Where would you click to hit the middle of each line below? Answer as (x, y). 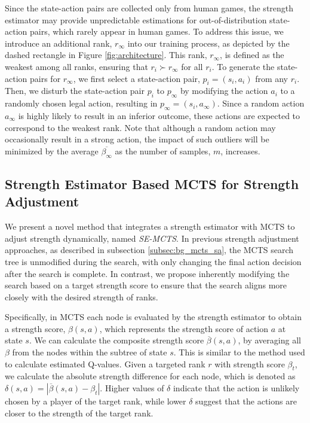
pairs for (45, 78)
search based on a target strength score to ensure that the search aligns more (146, 285)
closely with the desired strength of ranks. (82, 296)
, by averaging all (269, 340)
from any (272, 78)
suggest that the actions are (246, 401)
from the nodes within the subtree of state (90, 352)
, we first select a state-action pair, (136, 78)
